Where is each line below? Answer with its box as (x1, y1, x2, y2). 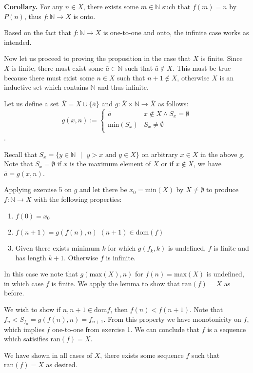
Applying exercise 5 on (4, 184, 72, 195)
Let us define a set (4, 98, 59, 108)
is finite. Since (200, 53, 243, 63)
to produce (206, 184, 238, 195)
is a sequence (207, 324, 246, 334)
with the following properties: (34, 194, 122, 204)
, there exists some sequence (100, 350, 184, 360)
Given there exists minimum (15, 243, 100, 253)
